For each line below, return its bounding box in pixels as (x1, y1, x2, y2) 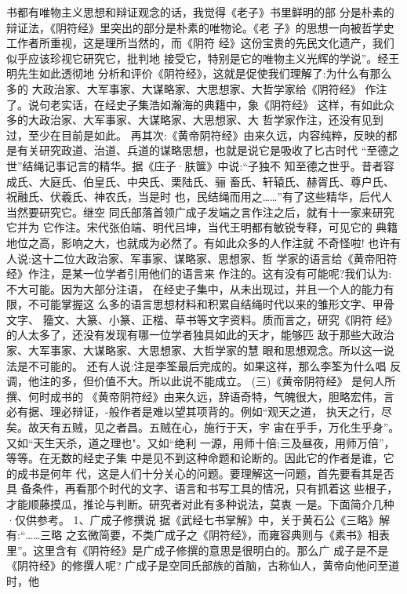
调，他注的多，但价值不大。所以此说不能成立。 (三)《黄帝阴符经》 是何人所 (6, 373, 396, 389)
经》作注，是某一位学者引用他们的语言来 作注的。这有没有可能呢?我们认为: (6, 265, 392, 282)
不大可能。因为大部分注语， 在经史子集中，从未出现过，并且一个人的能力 (6, 280, 383, 297)
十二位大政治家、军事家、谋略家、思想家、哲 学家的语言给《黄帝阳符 (42, 250, 398, 266)
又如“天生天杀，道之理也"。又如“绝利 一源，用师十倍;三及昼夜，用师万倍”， (6, 434, 395, 450)
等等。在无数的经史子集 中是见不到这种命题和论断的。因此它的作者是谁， (6, 450, 383, 466)
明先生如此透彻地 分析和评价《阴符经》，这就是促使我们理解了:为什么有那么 (6, 65, 392, 82)
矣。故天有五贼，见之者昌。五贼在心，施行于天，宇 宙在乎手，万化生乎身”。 (6, 419, 400, 435)
